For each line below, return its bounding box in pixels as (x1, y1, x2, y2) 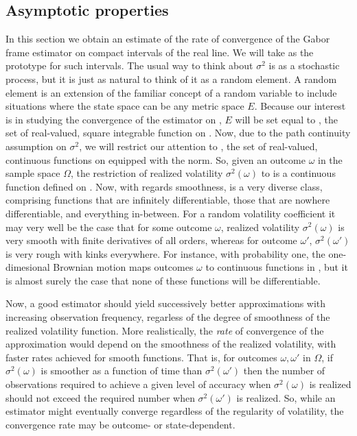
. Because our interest (254, 99, 346, 113)
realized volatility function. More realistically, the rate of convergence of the (5, 323, 324, 337)
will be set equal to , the (235, 112, 338, 126)
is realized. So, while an (236, 390, 336, 404)
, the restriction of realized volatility (70, 166, 223, 180)
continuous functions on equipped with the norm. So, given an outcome (5, 152, 306, 167)
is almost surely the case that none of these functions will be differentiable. (5, 273, 321, 287)
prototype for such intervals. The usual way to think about (5, 58, 253, 73)
